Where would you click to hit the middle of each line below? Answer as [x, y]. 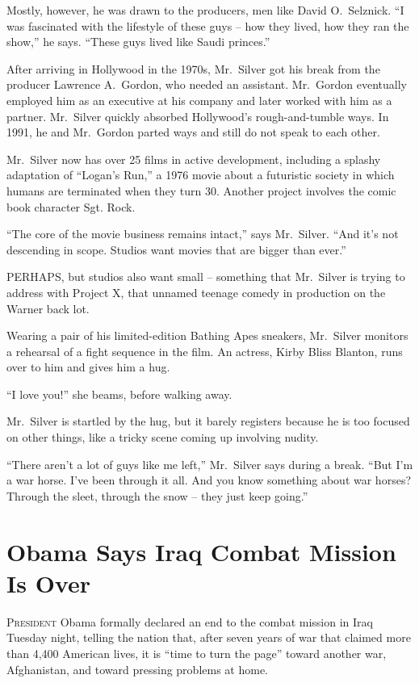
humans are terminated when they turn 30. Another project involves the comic [201, 190]
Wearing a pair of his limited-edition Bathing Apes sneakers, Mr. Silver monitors [207, 335]
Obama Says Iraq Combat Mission [201, 551]
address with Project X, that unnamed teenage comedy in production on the [196, 292]
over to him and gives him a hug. [88, 367]
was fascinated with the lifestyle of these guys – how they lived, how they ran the [208, 25]
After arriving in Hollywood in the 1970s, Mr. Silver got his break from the [193, 68]
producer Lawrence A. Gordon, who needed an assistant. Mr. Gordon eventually [207, 84]
